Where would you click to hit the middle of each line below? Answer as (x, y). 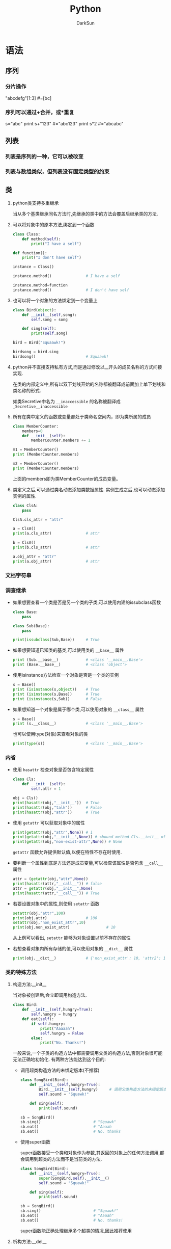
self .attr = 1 (46, 789)
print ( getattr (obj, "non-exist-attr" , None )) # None (67, 842)
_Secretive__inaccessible (40, 406)
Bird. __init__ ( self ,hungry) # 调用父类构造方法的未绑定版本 (103, 1089)
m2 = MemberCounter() (35, 464)
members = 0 (32, 431)
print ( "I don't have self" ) (52, 258)
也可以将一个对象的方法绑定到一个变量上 (55, 300)
